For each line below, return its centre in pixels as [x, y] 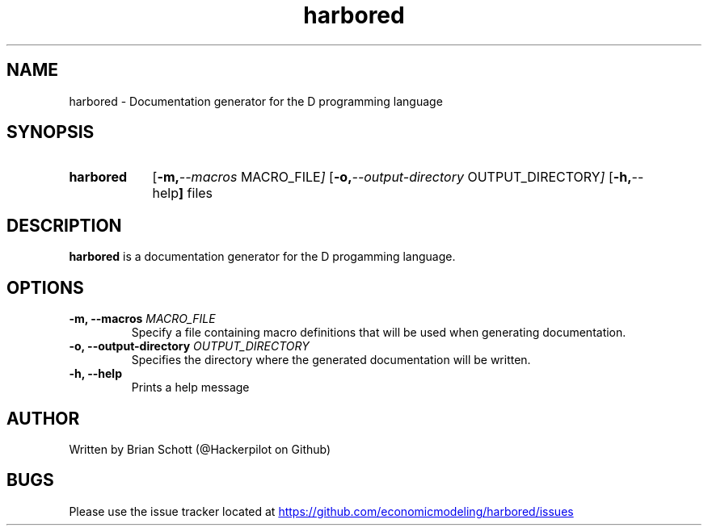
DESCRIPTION [64, 225]
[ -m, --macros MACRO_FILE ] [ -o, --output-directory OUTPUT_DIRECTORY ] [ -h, [392, 177]
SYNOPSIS [51, 132]
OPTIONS [45, 287]
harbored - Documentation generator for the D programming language [256, 101]
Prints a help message [190, 387]
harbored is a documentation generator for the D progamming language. [262, 257]
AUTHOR [43, 418]
